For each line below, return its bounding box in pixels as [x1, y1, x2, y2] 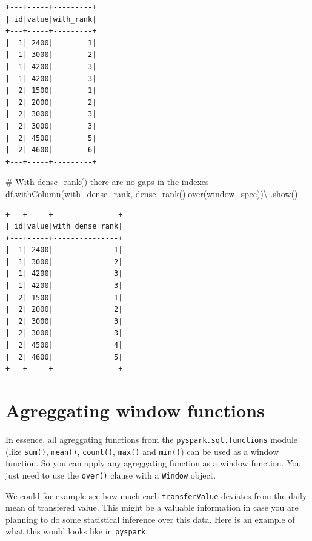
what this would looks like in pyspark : [5, 525, 148, 537]
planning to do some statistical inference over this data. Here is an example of [5, 512, 295, 525]
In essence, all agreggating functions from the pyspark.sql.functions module [5, 432, 297, 445]
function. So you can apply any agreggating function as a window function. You [5, 457, 302, 469]
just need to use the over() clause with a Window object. [5, 468, 216, 481]
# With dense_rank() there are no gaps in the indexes [5, 175, 209, 188]
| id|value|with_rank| [5, 15, 97, 24]
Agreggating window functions [5, 398, 265, 422]
